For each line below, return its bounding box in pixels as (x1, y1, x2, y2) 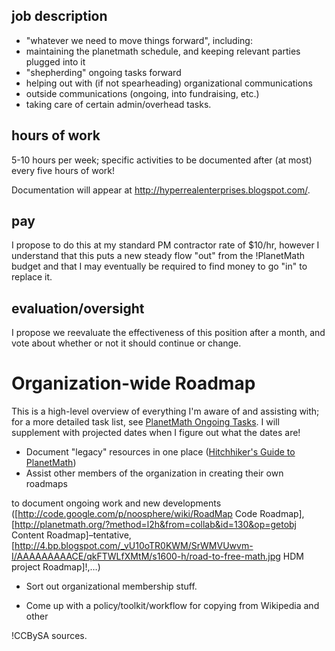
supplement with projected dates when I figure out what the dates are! (11, 427, 301, 439)
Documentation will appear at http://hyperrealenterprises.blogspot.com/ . (11, 184, 311, 196)
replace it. (11, 271, 53, 283)
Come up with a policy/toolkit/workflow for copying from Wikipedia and (25, 600, 320, 612)
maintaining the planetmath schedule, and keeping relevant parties (25, 45, 301, 57)
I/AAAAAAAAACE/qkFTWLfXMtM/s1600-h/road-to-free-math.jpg (11, 550, 281, 563)
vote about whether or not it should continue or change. (11, 337, 242, 349)
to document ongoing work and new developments (11, 497, 222, 509)
